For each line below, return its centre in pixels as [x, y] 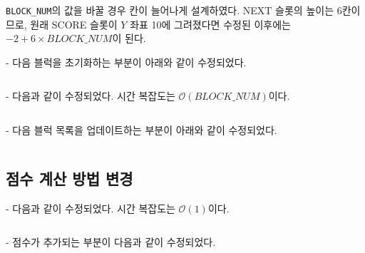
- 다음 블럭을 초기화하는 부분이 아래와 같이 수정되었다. [126, 62]
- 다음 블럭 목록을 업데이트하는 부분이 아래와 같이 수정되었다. [142, 130]
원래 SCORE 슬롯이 [74, 24]
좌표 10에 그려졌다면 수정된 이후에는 [210, 24]
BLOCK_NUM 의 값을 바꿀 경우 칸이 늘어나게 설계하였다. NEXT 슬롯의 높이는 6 [174, 10]
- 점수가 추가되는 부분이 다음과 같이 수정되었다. [111, 242]
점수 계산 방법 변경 [70, 179]
